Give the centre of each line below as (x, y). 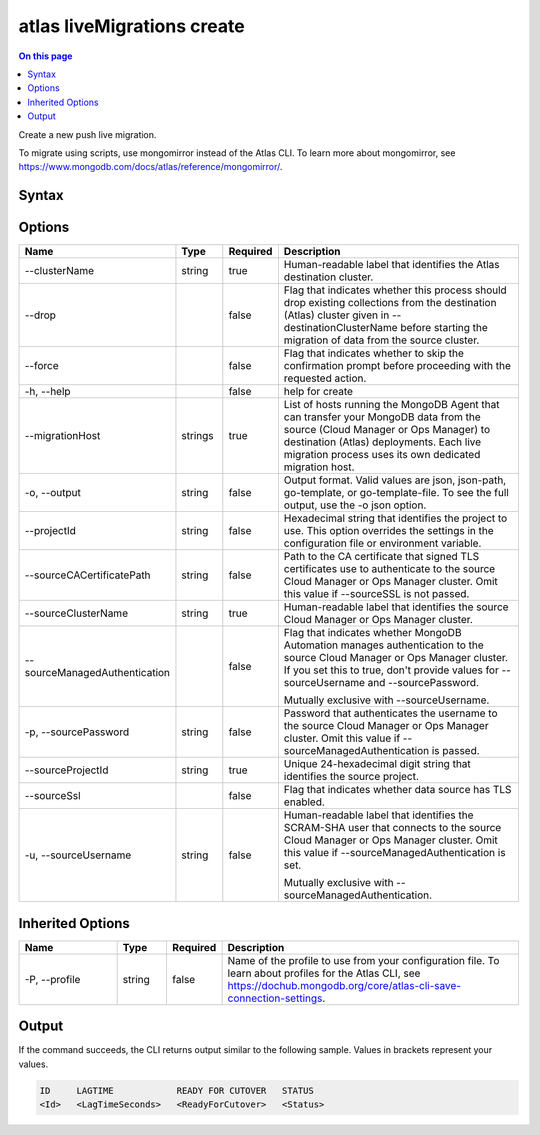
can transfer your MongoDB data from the (382, 417)
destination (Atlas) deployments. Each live (382, 442)
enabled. (304, 802)
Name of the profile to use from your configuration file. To (363, 960)
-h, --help (47, 392)
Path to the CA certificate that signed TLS (381, 557)
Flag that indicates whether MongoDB (372, 633)
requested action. (325, 378)
